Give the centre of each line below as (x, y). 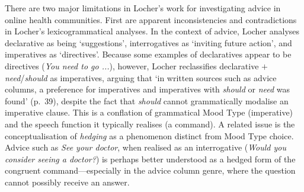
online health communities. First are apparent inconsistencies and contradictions (151, 19)
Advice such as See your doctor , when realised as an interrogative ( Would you (146, 147)
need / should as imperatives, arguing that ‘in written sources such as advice (141, 77)
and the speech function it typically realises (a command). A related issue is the (150, 124)
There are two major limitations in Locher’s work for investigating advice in (143, 8)
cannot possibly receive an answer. (67, 182)
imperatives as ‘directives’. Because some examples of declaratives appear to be (148, 54)
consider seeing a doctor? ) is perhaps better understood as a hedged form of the (150, 159)
